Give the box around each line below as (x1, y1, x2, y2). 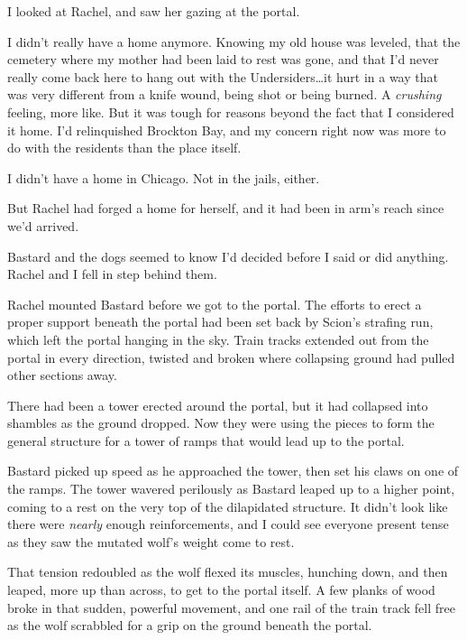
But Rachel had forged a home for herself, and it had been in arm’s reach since (7, 199, 444, 218)
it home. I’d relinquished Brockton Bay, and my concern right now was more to (7, 120, 446, 139)
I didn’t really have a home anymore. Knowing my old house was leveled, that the (7, 32, 461, 51)
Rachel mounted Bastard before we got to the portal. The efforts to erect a (7, 294, 422, 313)
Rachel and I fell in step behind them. (7, 264, 217, 283)
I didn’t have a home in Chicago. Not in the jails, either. (7, 168, 320, 187)
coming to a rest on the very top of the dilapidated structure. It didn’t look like (7, 496, 448, 515)
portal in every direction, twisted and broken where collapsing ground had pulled (7, 348, 455, 366)
